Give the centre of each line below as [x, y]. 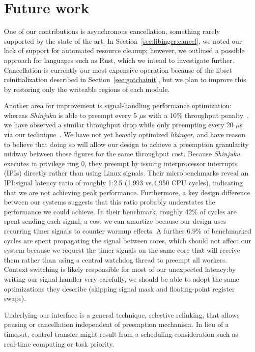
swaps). [15, 298]
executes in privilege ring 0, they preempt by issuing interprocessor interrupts [121, 163]
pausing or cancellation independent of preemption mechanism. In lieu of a [116, 324]
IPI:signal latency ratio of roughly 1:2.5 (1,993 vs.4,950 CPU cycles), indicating [124, 183]
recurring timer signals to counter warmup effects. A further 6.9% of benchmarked [128, 231]
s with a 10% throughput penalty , [196, 115]
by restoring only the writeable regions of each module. [87, 89]
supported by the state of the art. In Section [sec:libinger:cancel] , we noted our [123, 41]
